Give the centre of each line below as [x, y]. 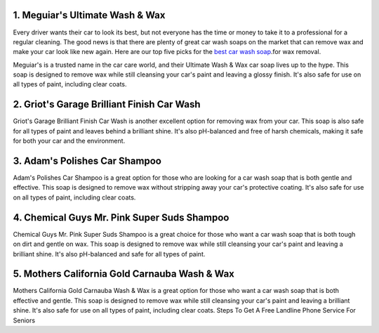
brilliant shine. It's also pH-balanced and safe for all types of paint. [109, 254]
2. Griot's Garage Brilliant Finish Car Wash [107, 104]
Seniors [24, 320]
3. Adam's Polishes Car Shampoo [87, 161]
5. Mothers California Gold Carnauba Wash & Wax [124, 274]
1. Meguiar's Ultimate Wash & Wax [89, 15]
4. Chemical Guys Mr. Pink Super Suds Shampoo [121, 217]
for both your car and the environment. [69, 141]
